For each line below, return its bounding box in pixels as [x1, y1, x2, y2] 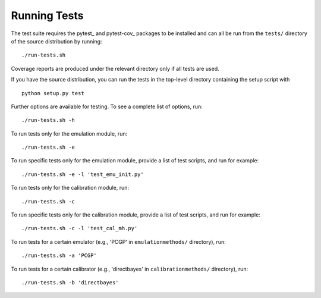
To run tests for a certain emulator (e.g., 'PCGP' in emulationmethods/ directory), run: [11, 238, 226, 245]
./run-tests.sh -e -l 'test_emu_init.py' [21, 171, 144, 178]
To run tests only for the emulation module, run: [11, 130, 128, 137]
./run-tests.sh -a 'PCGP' [21, 252, 97, 259]
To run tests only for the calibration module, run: [11, 184, 130, 192]
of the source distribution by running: [11, 37, 102, 45]
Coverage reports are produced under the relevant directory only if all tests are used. [11, 65, 219, 72]
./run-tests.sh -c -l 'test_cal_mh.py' [21, 225, 138, 232]
